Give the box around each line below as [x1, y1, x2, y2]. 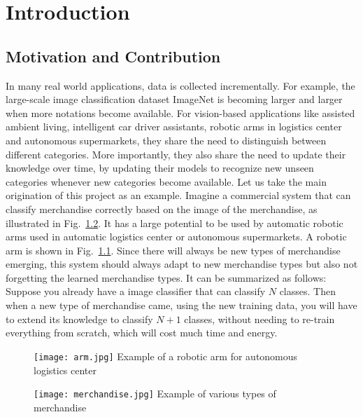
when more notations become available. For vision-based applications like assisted [6, 105, 355, 120]
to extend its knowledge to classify [6, 311, 153, 326]
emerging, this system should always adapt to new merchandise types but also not [6, 257, 358, 271]
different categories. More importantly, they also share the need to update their [6, 146, 346, 161]
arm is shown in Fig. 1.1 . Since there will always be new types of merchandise [6, 242, 341, 257]
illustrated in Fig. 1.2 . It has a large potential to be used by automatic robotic [6, 215, 343, 230]
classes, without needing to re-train [184, 311, 335, 326]
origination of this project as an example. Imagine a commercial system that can [6, 188, 351, 203]
